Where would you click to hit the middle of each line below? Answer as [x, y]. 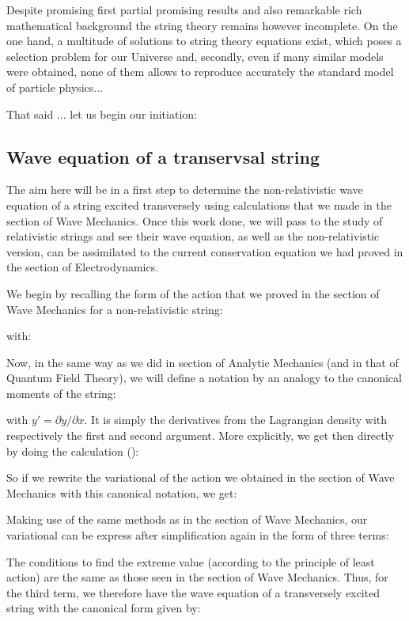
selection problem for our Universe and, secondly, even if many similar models [195, 56]
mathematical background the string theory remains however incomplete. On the [202, 25]
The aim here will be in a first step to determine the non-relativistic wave [185, 189]
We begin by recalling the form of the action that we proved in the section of [193, 293]
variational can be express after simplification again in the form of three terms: [198, 535]
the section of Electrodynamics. [83, 267]
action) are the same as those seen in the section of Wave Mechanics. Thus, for [197, 577]
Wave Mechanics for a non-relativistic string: [115, 309]
